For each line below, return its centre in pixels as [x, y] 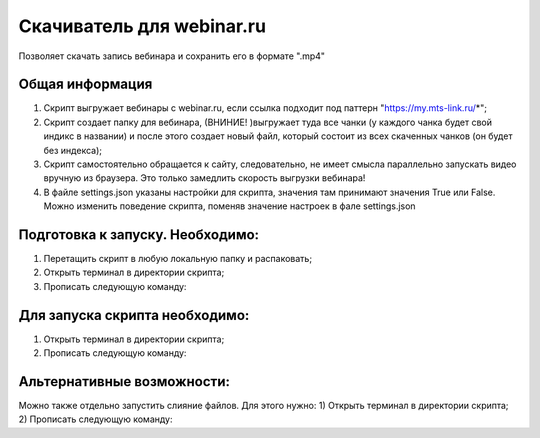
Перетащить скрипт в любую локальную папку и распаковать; [178, 259]
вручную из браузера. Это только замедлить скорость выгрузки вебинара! [204, 178]
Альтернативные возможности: [124, 381]
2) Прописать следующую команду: [95, 419]
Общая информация [85, 84]
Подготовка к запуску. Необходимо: [139, 234]
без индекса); [72, 150]
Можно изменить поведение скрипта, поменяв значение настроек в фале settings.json [229, 206]
